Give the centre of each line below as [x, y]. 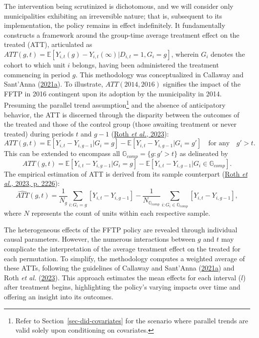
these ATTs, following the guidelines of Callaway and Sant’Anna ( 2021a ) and [119, 268]
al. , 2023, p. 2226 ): [32, 183]
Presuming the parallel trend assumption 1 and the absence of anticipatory [115, 104]
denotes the [228, 54]
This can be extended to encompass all [62, 153]
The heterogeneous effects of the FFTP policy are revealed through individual [121, 229]
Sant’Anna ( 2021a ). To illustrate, [54, 84]
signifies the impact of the [202, 84]
